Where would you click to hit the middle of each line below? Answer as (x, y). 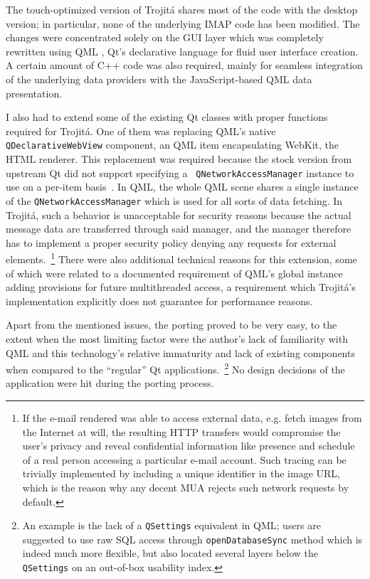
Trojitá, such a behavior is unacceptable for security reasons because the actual (179, 214)
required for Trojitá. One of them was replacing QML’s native (141, 131)
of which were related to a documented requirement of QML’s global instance (174, 273)
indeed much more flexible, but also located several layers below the (170, 553)
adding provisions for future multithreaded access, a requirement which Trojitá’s (181, 287)
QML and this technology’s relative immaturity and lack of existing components (180, 352)
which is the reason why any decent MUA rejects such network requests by (186, 487)
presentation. (34, 93)
